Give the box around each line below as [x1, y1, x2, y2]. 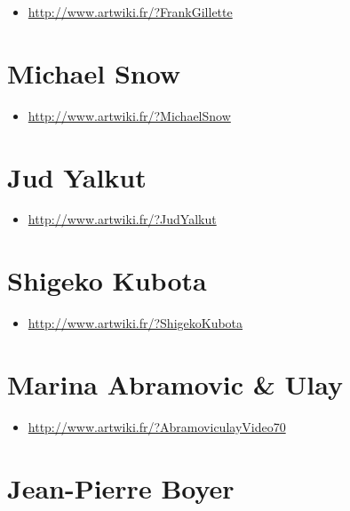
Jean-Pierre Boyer [7, 469, 235, 506]
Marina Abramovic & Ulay [7, 365, 344, 402]
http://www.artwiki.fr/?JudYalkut [28, 210, 217, 228]
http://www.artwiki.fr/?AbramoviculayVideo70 [28, 417, 286, 435]
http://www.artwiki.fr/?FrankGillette [28, 3, 233, 20]
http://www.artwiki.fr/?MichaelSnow [28, 106, 231, 124]
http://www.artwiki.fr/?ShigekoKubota [28, 314, 243, 332]
